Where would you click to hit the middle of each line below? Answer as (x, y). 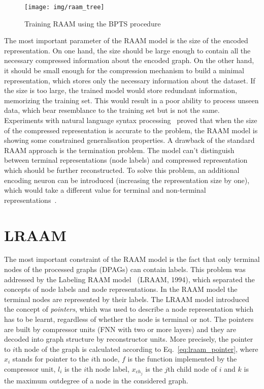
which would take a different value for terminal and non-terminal (105, 190)
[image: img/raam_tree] (64, 7)
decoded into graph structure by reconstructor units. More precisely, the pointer (129, 339)
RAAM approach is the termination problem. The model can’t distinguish (119, 150)
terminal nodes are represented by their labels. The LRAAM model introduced (127, 299)
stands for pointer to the (51, 359)
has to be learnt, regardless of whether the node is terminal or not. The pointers (129, 319)
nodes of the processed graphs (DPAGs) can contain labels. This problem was (125, 269)
